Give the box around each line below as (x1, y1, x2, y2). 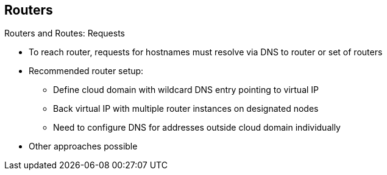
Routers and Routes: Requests (4, 28, 125, 39)
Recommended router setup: (29, 66, 144, 77)
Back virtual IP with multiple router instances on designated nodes (53, 103, 319, 114)
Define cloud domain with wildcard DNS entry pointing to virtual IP (53, 84, 319, 95)
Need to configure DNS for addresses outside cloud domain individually (53, 122, 341, 133)
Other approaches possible (29, 141, 138, 152)
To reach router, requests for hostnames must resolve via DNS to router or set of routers (29, 47, 383, 58)
